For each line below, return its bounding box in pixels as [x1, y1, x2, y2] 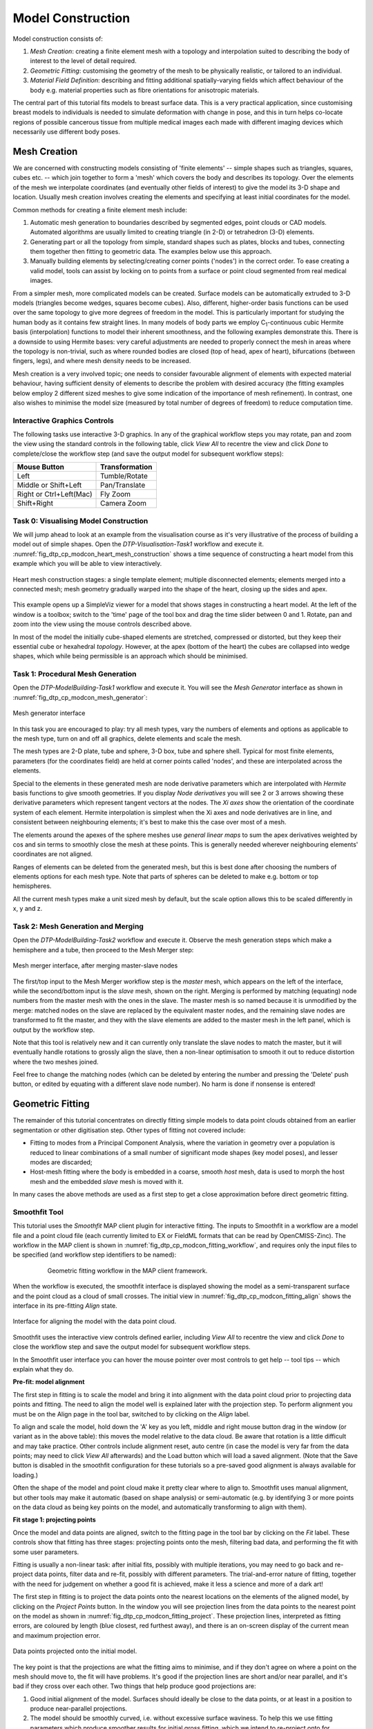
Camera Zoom [100, 499, 147, 508]
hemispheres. [12, 882, 52, 890]
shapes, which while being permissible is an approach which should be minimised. [12, 652, 248, 660]
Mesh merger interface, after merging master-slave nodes [12, 961, 178, 970]
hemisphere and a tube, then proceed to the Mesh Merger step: [12, 945, 194, 954]
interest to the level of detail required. [30, 57, 137, 65]
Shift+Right [17, 499, 53, 508]
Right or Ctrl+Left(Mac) [17, 490, 93, 499]
